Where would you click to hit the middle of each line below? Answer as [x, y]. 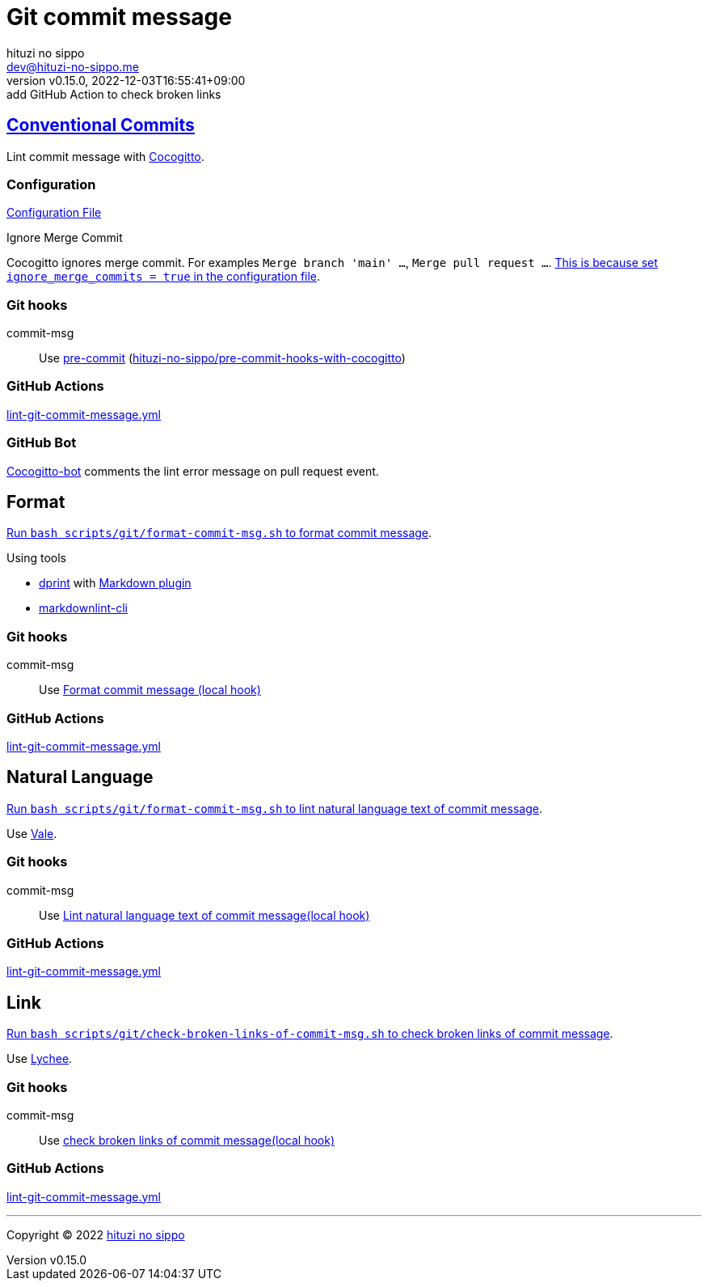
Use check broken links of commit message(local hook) [187, 1140]
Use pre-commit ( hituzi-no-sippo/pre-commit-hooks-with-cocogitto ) [222, 358]
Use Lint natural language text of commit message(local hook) [204, 915]
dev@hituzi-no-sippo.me [73, 66]
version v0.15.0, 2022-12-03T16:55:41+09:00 [126, 80]
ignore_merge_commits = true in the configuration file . [164, 277]
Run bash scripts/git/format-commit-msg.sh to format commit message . [219, 533]
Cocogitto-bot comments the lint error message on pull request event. [193, 471]
